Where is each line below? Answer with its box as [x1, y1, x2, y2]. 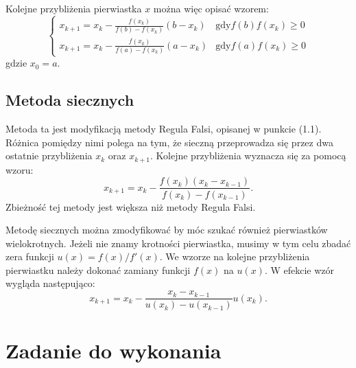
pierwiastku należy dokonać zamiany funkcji [5, 262, 191, 277]
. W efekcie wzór [264, 262, 335, 277]
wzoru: [5, 162, 34, 176]
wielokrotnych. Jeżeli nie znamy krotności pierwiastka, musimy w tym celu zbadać [5, 235, 351, 250]
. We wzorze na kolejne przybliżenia [159, 249, 310, 264]
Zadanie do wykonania [5, 336, 222, 365]
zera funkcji [5, 249, 54, 264]
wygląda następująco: [5, 276, 95, 290]
